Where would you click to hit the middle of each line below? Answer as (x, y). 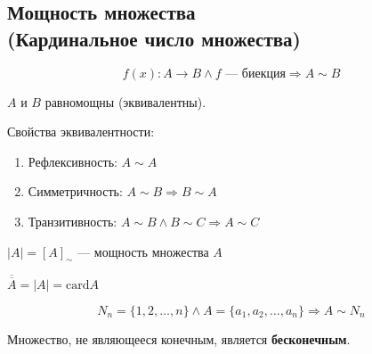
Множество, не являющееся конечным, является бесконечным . (179, 338)
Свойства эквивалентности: (81, 132)
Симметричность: (75, 191)
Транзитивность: (73, 221)
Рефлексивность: (73, 161)
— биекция (255, 74)
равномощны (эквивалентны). (125, 101)
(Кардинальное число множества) (154, 38)
